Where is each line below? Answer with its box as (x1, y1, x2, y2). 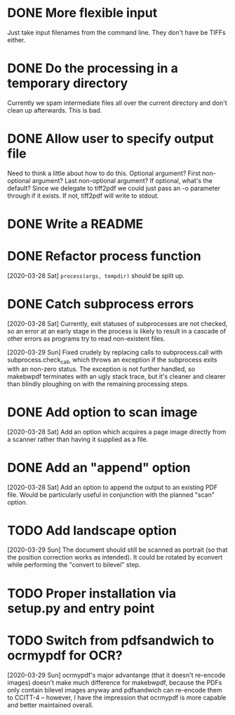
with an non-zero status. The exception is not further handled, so (7, 365, 196, 373)
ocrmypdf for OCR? (7, 647, 123, 663)
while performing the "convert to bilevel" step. (7, 561, 141, 569)
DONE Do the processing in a (7, 61, 179, 77)
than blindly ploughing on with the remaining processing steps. (7, 379, 189, 388)
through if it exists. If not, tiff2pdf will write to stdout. (7, 191, 159, 200)
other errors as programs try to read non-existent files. (7, 334, 166, 343)
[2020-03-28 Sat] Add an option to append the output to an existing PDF (7, 483, 218, 491)
